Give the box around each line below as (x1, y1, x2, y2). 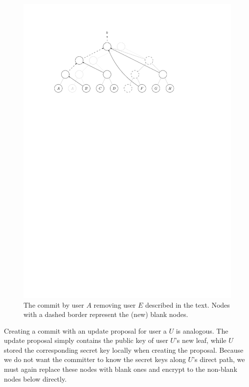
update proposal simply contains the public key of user (4, 335, 168, 345)
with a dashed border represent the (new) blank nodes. (23, 309, 188, 319)
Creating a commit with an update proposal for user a (4, 325, 167, 336)
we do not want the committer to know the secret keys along (4, 354, 186, 364)
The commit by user (23, 299, 84, 310)
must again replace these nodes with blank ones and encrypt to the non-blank (4, 364, 237, 374)
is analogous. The (176, 325, 228, 336)
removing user (93, 299, 136, 310)
